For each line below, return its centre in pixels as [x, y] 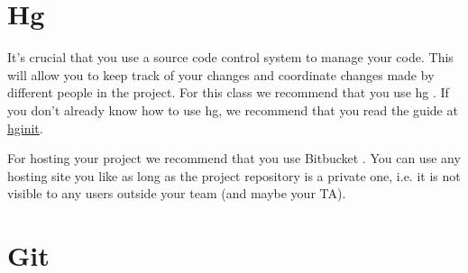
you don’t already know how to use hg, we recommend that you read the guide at [233, 109]
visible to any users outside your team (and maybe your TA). [177, 193]
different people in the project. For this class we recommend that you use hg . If [228, 92]
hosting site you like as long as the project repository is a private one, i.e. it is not [234, 175]
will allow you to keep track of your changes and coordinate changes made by [221, 74]
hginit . [25, 127]
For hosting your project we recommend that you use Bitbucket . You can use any [234, 158]
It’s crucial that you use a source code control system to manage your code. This [230, 57]
